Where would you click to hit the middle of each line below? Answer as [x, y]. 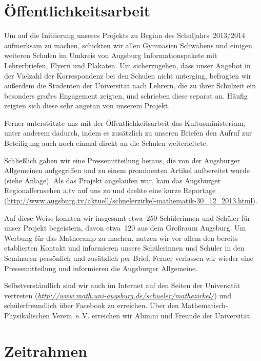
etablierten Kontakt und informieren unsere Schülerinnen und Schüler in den [124, 248]
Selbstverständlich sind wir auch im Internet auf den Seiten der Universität [122, 285]
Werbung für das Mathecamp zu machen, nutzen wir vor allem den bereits [121, 237]
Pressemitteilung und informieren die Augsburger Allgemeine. [101, 268]
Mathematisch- [205, 305]
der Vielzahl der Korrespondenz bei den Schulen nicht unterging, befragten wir [128, 75]
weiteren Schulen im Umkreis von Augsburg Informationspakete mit [111, 55]
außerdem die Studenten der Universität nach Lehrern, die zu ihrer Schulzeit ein [130, 85]
